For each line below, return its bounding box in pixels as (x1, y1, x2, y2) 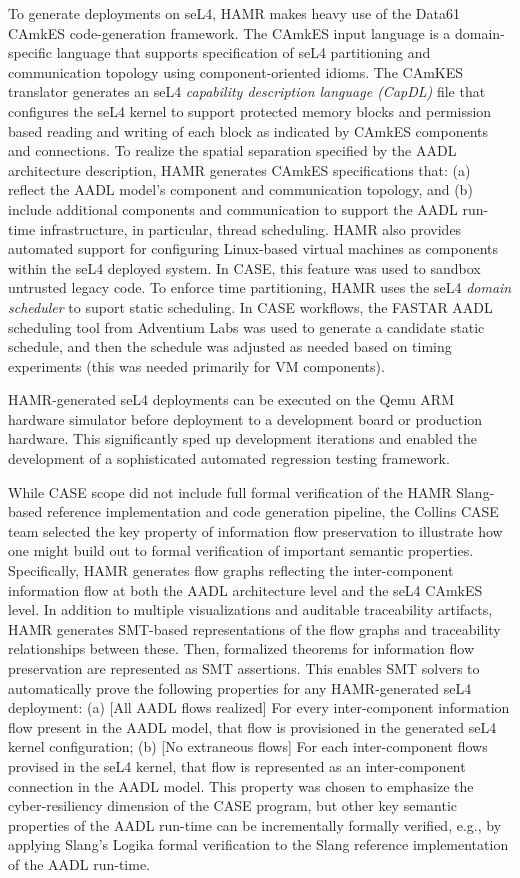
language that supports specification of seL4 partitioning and (56, 42, 431, 63)
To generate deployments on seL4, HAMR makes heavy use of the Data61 (8, 3, 460, 23)
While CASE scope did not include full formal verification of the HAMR (8, 481, 452, 502)
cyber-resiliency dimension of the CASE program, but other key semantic (8, 795, 458, 816)
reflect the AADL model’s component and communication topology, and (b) (8, 179, 473, 200)
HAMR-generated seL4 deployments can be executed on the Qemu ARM (8, 389, 454, 410)
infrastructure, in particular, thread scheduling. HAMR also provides (39, 218, 462, 239)
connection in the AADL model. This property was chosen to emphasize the (8, 775, 474, 796)
